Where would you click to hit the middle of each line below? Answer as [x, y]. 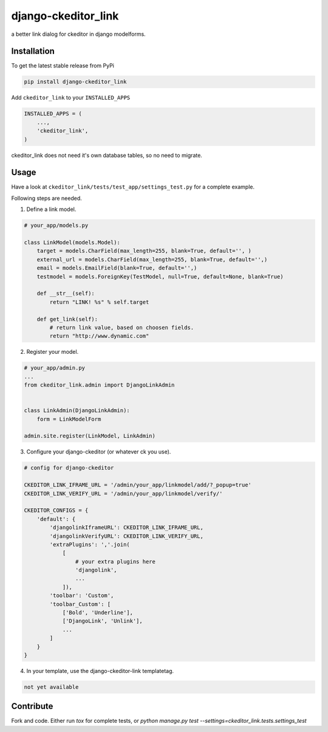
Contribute [32, 706]
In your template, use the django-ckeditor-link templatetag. [100, 671]
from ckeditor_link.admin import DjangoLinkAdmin [99, 385]
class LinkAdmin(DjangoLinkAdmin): [77, 411]
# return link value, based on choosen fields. [122, 327]
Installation [33, 51]
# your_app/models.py [56, 226]
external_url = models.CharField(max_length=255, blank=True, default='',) [152, 259]
